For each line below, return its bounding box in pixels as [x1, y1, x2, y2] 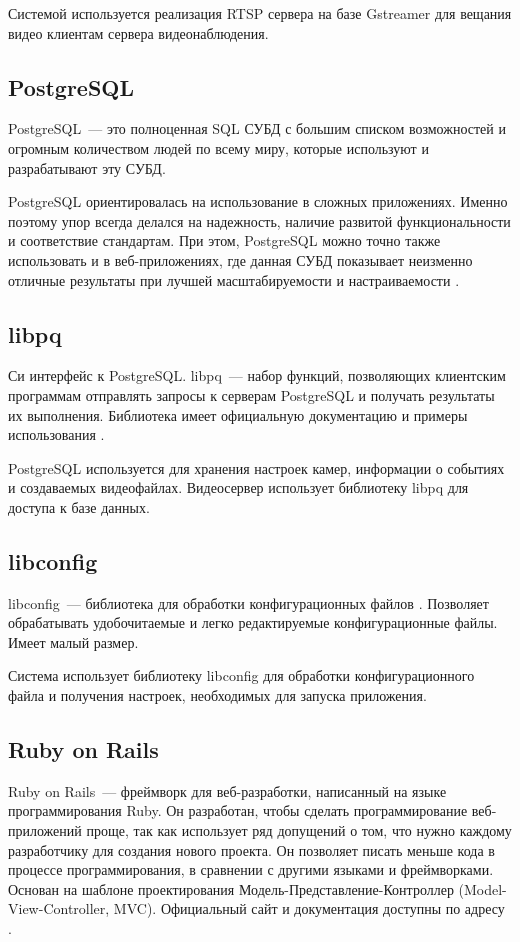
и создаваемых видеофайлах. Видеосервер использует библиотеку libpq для [8, 477, 469, 498]
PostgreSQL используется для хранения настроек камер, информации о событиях [8, 457, 505, 478]
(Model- [458, 878, 507, 899]
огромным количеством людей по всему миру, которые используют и [8, 137, 429, 158]
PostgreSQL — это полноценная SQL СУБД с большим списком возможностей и [8, 118, 506, 139]
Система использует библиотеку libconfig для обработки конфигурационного [8, 665, 475, 686]
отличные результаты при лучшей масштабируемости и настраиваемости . [8, 269, 460, 290]
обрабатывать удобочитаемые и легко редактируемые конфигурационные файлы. [8, 612, 498, 633]
